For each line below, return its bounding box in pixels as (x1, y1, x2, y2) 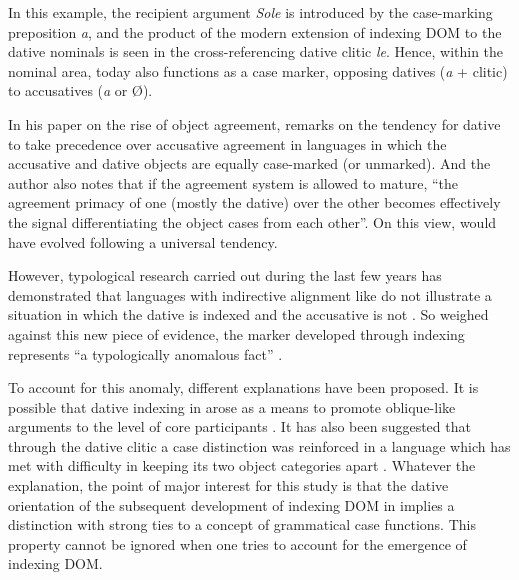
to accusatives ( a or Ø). (8, 80, 153, 101)
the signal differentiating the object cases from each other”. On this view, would (8, 211, 497, 232)
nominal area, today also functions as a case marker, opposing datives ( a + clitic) (8, 60, 508, 81)
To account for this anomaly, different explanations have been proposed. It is (8, 377, 479, 398)
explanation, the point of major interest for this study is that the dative (8, 475, 449, 496)
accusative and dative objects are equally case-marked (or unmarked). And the (8, 153, 491, 174)
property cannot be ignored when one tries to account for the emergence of (8, 533, 467, 554)
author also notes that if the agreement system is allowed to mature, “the (8, 172, 459, 193)
